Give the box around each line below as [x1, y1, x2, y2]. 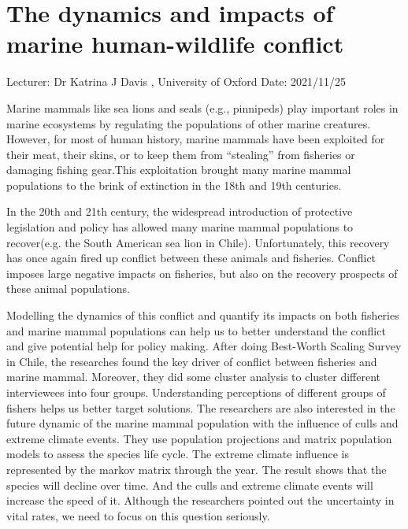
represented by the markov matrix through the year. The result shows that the [6, 461, 387, 477]
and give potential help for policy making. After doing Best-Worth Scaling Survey [6, 338, 402, 354]
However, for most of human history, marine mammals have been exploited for [6, 131, 385, 147]
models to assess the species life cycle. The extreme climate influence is [6, 446, 349, 462]
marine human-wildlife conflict [6, 28, 344, 60]
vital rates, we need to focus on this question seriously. [6, 507, 270, 523]
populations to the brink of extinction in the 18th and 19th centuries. [6, 176, 342, 193]
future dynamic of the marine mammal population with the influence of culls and [6, 415, 399, 431]
